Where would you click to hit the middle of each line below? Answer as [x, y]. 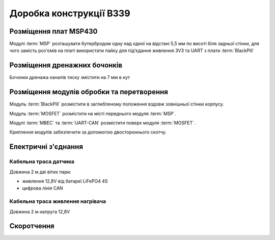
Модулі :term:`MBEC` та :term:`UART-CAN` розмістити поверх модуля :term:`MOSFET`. [102, 123]
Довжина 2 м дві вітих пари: [40, 172]
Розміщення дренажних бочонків [66, 65]
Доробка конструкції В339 [70, 13]
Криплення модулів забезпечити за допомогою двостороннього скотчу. [88, 132]
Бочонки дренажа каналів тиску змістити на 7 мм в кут [70, 77]
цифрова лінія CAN [43, 188]
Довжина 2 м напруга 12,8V [40, 211]
